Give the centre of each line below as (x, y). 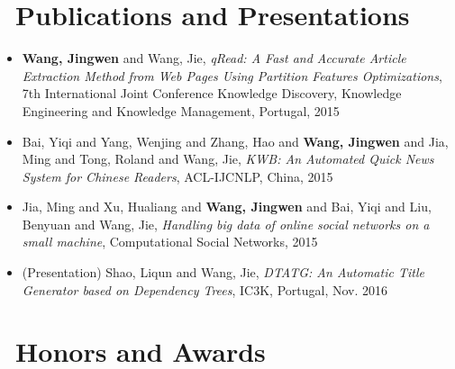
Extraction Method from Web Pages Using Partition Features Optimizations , (232, 75)
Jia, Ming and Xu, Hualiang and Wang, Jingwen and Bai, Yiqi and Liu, (227, 207)
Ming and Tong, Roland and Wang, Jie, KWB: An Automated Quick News (228, 159)
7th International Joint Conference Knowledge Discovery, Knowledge (212, 93)
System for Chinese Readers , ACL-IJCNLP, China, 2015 (177, 176)
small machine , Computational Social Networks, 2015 (170, 242)
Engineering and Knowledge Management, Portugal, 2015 (181, 110)
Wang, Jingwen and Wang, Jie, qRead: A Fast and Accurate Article (214, 58)
